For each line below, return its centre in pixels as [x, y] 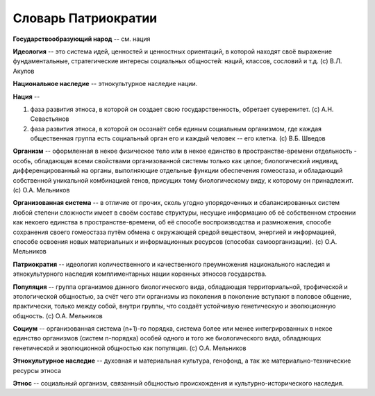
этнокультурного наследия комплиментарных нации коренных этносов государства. [140, 274]
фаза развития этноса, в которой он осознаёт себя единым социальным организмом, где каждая [176, 129]
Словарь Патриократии [85, 18]
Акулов [24, 71]
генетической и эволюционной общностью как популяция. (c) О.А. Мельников [130, 348]
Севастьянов [50, 119]
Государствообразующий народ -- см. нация [82, 39]
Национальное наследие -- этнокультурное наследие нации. [105, 84]
